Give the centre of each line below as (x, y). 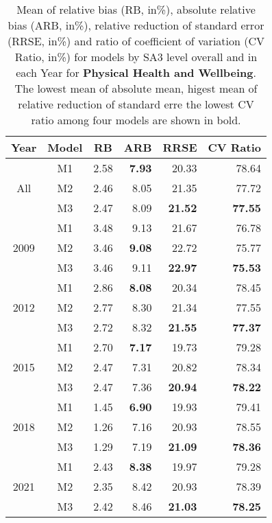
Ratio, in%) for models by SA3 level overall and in (136, 57)
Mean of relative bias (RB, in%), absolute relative (136, 9)
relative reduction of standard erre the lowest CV (136, 104)
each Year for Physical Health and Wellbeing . (136, 72)
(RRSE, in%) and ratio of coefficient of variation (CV (136, 41)
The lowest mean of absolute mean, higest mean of (136, 88)
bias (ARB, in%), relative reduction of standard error (136, 25)
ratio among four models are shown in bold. (136, 120)
